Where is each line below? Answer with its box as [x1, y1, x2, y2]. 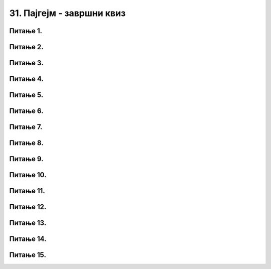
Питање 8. [9, 139, 44, 148]
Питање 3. [9, 59, 44, 67]
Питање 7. [9, 123, 43, 131]
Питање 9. [9, 155, 44, 163]
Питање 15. [9, 251, 46, 259]
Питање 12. [9, 203, 47, 211]
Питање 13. [9, 219, 47, 227]
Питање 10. [9, 171, 47, 179]
